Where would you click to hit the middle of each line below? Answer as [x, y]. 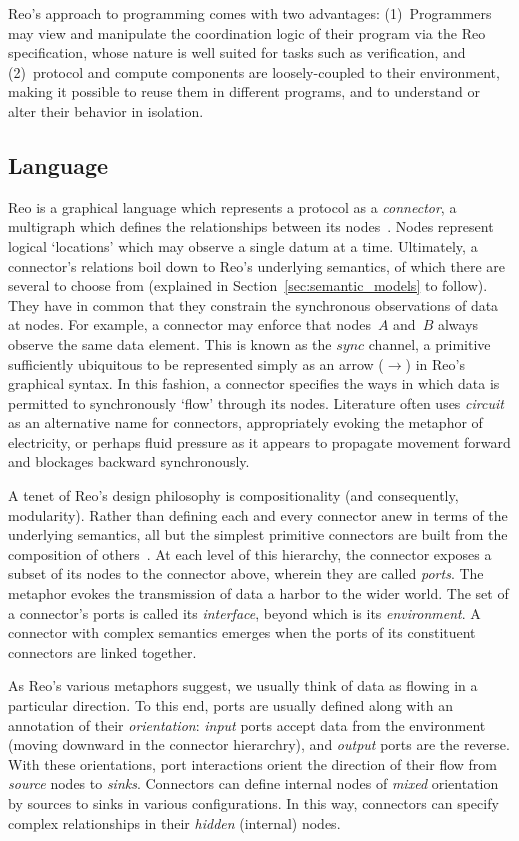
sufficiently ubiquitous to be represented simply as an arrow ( [196, 363]
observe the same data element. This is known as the [170, 343]
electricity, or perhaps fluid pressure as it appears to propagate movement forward [259, 441]
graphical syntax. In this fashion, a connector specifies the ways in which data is [254, 383]
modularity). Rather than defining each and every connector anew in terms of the [258, 514]
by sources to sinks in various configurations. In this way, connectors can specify [253, 802]
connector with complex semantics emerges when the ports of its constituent [242, 632]
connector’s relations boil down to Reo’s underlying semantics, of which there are [256, 265]
